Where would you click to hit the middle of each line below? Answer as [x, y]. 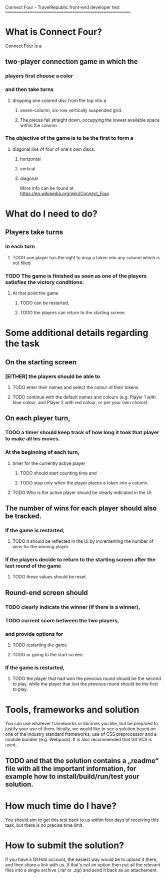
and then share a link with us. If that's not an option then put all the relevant [83, 864]
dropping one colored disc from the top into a [59, 101]
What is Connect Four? [54, 32]
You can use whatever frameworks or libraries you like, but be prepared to [82, 724]
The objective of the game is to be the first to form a [69, 138]
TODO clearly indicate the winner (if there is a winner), [73, 607]
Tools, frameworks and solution [72, 709]
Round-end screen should [47, 593]
